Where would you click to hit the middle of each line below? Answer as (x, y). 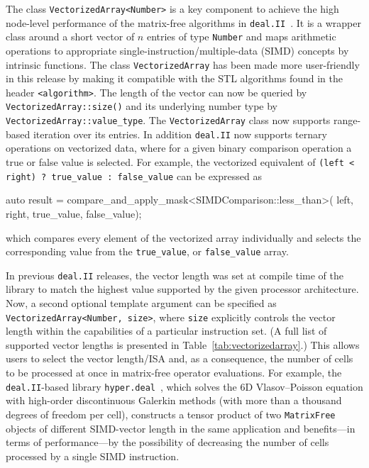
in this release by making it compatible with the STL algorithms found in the (174, 78)
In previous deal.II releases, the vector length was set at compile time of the (175, 275)
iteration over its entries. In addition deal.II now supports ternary (180, 134)
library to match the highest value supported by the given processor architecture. (182, 289)
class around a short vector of (70, 37)
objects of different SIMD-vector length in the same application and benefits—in (181, 428)
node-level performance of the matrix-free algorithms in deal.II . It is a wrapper (183, 22)
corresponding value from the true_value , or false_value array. (147, 251)
